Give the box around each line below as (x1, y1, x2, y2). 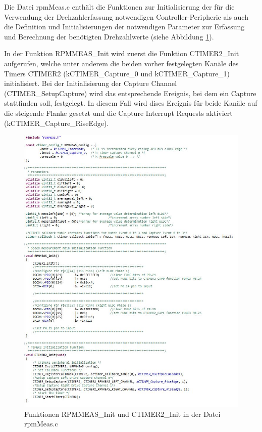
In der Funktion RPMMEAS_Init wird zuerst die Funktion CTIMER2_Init (4, 48, 239, 59)
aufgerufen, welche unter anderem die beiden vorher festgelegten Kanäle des (4, 58, 239, 68)
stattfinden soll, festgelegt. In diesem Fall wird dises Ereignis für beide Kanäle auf (4, 98, 257, 108)
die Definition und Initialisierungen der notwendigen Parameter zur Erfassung (4, 21, 245, 32)
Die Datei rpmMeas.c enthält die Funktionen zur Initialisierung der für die (4, 2, 235, 12)
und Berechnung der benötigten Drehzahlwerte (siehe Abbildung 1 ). (4, 31, 214, 41)
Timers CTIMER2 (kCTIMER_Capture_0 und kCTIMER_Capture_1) (4, 68, 230, 78)
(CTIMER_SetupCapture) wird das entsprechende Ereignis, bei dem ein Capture (4, 88, 256, 98)
